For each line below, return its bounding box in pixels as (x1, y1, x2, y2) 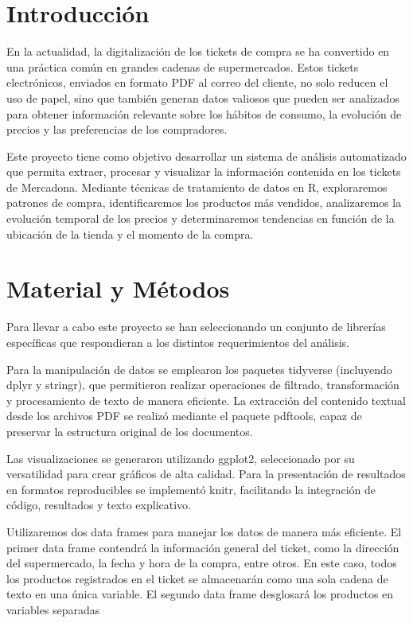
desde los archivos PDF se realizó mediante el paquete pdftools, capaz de (6, 407, 362, 424)
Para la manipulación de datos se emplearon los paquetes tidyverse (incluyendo (6, 360, 392, 377)
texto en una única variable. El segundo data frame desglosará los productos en (6, 586, 394, 602)
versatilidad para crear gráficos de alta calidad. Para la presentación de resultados (6, 465, 406, 482)
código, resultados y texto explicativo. (6, 496, 191, 513)
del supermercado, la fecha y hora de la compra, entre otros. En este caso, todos (6, 555, 397, 571)
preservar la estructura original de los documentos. (6, 422, 253, 439)
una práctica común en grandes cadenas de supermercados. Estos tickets (6, 58, 359, 75)
